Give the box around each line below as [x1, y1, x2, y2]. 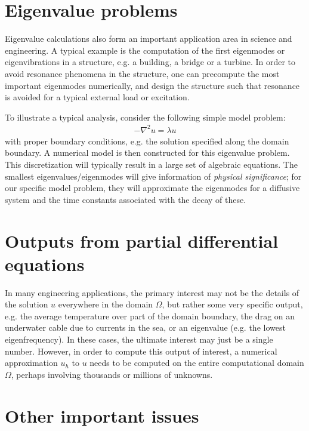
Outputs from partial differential [5, 228, 279, 253]
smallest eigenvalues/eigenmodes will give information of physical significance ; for [5, 170, 302, 182]
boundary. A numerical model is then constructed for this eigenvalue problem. [5, 146, 290, 159]
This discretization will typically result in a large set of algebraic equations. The [5, 158, 298, 170]
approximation [5, 356, 58, 369]
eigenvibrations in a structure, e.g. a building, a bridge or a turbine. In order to [5, 56, 296, 68]
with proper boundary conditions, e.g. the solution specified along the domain [5, 134, 289, 147]
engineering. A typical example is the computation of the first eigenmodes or [5, 44, 285, 56]
